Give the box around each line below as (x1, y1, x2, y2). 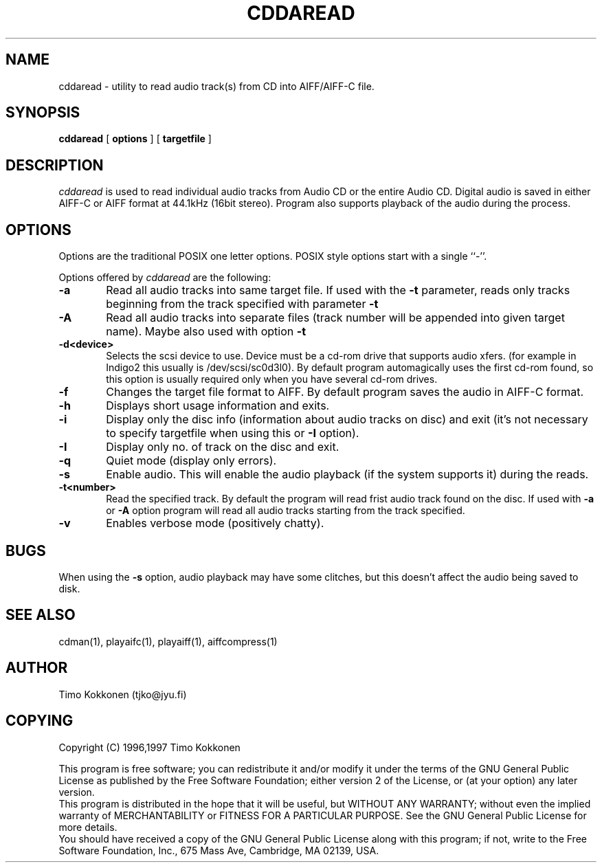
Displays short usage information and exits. (106, 399, 330, 413)
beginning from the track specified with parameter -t (106, 297, 379, 311)
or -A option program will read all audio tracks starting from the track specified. (106, 504, 465, 517)
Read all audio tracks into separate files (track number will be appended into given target (106, 311, 565, 325)
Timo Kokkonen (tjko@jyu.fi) (58, 688, 187, 700)
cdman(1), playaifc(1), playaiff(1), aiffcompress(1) (58, 635, 278, 647)
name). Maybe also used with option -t (106, 324, 306, 339)
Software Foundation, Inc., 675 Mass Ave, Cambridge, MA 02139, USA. (58, 844, 379, 856)
